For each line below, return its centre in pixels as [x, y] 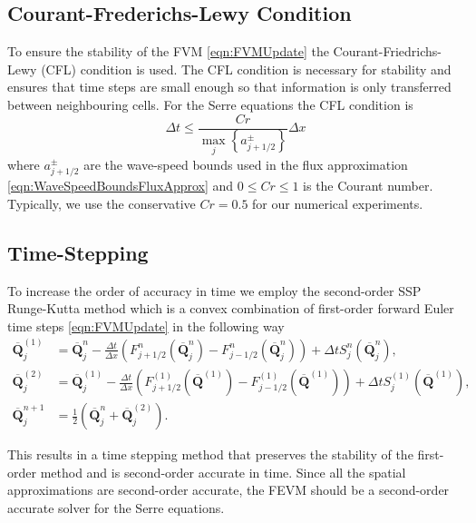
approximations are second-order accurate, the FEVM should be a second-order [228, 490]
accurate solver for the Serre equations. [116, 507]
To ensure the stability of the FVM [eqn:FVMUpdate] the [168, 51]
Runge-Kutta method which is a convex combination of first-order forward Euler [231, 308]
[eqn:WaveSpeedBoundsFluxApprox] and [121, 186]
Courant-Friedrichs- [387, 51]
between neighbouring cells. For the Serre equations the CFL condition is [210, 104]
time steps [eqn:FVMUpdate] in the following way [146, 326]
